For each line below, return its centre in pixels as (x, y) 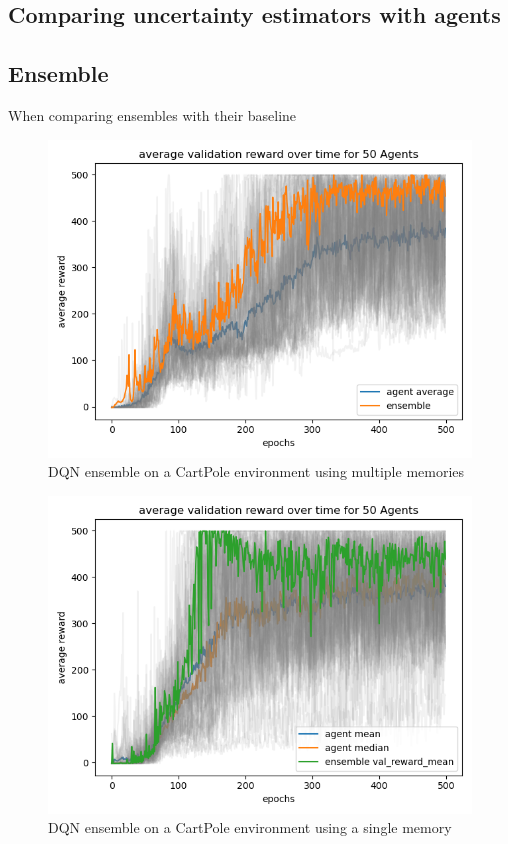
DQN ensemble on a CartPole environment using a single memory (250, 827)
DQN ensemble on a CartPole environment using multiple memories (256, 471)
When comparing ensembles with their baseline (152, 114)
